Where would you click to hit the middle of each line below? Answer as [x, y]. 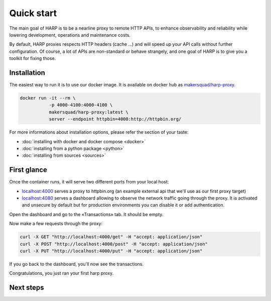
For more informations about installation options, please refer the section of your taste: [99, 132]
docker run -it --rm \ [48, 98]
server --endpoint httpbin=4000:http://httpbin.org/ [115, 119]
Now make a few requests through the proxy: [56, 224]
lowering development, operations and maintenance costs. [70, 35]
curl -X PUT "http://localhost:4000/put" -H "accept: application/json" [111, 251]
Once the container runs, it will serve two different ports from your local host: [89, 182]
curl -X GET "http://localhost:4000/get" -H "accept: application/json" [111, 237]
